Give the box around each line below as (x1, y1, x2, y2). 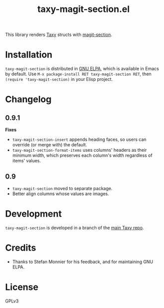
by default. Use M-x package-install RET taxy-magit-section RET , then (5, 71, 152, 77)
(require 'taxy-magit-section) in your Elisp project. (5, 76, 113, 82)
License (5, 282, 39, 293)
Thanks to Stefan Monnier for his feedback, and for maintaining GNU (12, 259, 153, 265)
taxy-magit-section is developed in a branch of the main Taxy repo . (5, 225, 144, 231)
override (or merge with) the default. (12, 142, 87, 148)
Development (5, 208, 62, 220)
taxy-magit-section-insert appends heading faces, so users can (12, 136, 147, 143)
